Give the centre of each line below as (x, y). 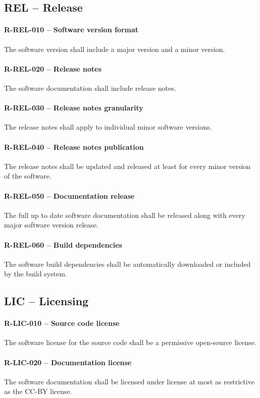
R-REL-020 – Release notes (53, 68)
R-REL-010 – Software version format (71, 30)
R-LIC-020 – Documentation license (68, 362)
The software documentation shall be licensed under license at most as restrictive (129, 381)
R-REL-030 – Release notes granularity (74, 108)
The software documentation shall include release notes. (90, 88)
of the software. (28, 176)
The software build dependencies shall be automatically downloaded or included (127, 264)
